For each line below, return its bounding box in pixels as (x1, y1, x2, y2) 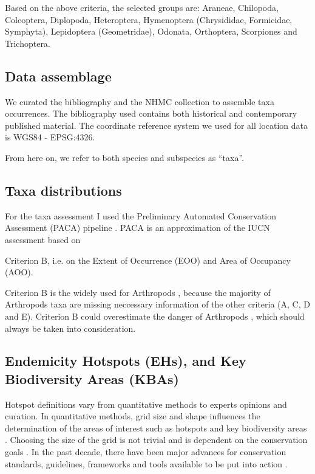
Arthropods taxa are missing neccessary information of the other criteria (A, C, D (5, 298, 310, 311)
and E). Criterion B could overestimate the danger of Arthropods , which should (5, 309, 305, 322)
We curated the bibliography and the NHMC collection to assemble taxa (5, 95, 274, 108)
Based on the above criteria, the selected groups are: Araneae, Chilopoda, (5, 1, 279, 13)
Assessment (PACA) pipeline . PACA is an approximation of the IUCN (5, 221, 270, 234)
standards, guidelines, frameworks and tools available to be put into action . (5, 457, 288, 470)
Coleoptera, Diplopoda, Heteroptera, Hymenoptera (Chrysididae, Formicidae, (5, 13, 293, 26)
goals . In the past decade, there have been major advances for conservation (5, 445, 286, 458)
